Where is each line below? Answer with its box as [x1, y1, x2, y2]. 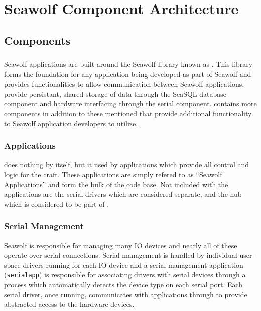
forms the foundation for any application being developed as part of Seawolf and [4, 68, 251, 79]
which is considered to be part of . [4, 198, 109, 209]
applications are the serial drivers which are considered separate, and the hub [4, 189, 242, 199]
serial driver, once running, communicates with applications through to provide [4, 289, 247, 299]
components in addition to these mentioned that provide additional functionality [4, 108, 252, 119]
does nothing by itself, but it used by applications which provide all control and [4, 159, 249, 170]
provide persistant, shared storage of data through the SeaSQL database [4, 88, 226, 99]
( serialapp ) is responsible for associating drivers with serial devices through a [4, 269, 246, 280]
